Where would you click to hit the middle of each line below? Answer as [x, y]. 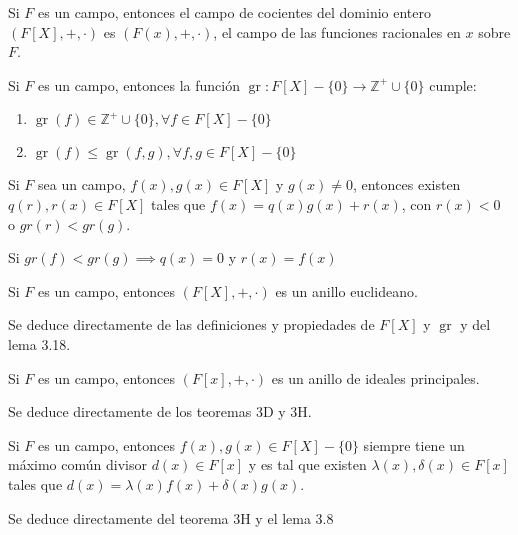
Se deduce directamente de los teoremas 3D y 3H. [160, 411]
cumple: [453, 84]
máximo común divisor [77, 464]
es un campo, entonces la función [139, 84]
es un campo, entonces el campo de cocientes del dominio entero [234, 12]
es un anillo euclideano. [346, 290]
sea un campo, [82, 184]
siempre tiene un [414, 444]
